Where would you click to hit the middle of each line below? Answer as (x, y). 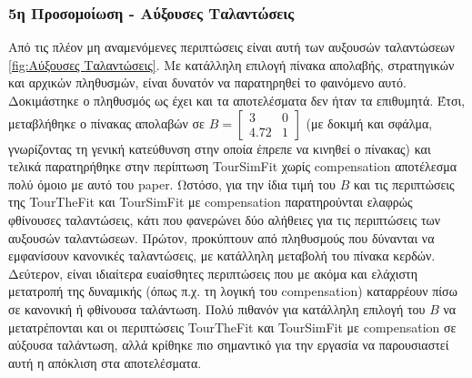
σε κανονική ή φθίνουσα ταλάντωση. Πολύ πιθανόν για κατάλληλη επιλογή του (217, 308)
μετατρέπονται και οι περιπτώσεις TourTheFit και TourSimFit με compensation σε (232, 327)
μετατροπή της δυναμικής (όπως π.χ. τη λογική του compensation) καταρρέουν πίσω (233, 291)
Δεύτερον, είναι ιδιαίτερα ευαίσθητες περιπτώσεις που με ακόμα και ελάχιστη (213, 273)
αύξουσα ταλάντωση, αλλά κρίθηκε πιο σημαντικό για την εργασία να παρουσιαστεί (229, 345)
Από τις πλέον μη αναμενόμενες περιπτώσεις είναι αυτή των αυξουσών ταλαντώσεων (231, 47)
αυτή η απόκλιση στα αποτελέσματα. (105, 362)
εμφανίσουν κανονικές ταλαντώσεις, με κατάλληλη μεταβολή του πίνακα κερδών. (222, 255)
